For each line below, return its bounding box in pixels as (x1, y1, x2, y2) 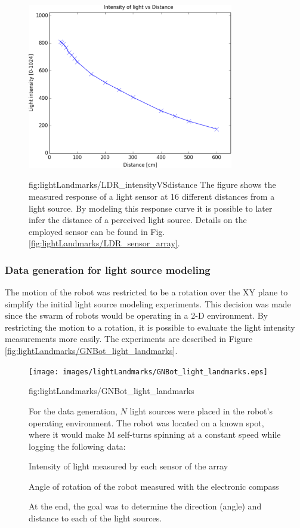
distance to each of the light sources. (29, 512, 162, 524)
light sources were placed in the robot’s (129, 404, 273, 417)
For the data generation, (29, 404, 117, 417)
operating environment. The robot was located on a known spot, (29, 416, 264, 429)
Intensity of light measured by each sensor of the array (29, 460, 228, 472)
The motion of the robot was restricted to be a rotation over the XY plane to (5, 286, 288, 298)
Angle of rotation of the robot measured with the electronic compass (29, 480, 279, 492)
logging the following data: (29, 440, 126, 452)
